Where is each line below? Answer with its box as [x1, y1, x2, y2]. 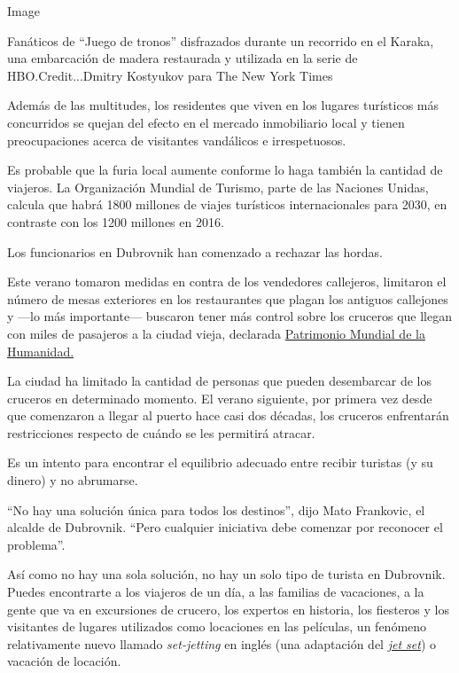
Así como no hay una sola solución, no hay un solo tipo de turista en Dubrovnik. [7, 565, 446, 583]
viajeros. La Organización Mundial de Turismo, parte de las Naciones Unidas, [7, 177, 429, 196]
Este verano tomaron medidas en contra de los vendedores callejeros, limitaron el [7, 272, 447, 291]
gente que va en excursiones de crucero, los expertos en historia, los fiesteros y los [7, 599, 450, 618]
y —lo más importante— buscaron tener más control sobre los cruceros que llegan [7, 307, 452, 325]
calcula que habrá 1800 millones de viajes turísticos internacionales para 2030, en [7, 195, 447, 214]
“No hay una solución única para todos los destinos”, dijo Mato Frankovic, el [7, 500, 425, 519]
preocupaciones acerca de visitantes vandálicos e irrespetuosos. [7, 130, 346, 149]
